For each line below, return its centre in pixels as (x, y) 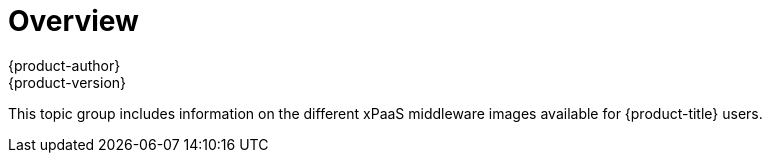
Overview (73, 21)
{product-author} (64, 65)
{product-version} (67, 82)
